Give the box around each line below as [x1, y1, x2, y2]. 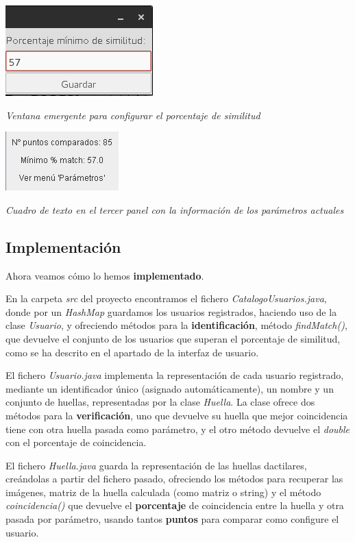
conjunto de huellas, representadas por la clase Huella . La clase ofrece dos [5, 395, 315, 409]
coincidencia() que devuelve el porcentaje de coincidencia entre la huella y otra [5, 498, 344, 513]
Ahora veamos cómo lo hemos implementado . [5, 268, 204, 282]
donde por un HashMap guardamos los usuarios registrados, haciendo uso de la [5, 304, 337, 319]
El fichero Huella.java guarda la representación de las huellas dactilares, [5, 458, 307, 472]
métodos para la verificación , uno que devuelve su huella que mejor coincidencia [5, 408, 348, 422]
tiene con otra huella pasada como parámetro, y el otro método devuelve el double [5, 421, 350, 436]
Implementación [5, 236, 121, 257]
